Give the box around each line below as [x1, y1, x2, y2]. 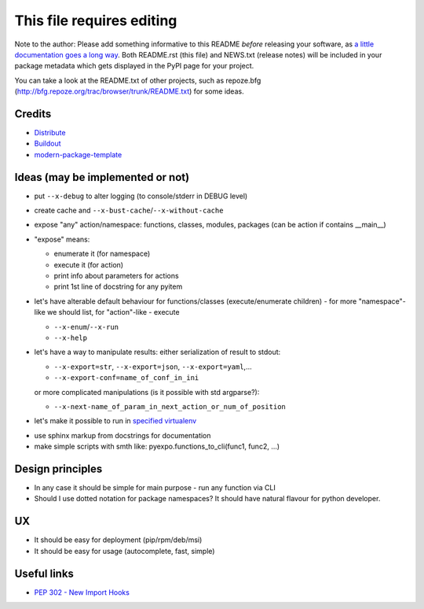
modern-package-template [34, 149, 122, 159]
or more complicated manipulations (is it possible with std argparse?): [34, 387, 260, 397]
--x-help [53, 334, 88, 342]
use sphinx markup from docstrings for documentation [34, 430, 211, 440]
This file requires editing [14, 12, 177, 29]
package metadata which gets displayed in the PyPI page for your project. [14, 61, 254, 71]
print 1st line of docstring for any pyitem [53, 282, 183, 291]
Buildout [34, 138, 62, 149]
